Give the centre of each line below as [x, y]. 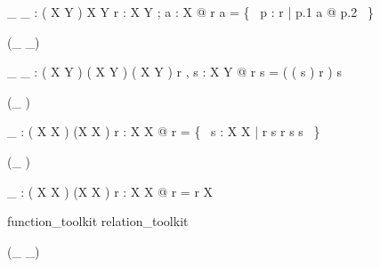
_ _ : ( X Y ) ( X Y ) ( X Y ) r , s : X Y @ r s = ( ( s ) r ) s [174, 72]
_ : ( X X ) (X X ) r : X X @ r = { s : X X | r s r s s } [164, 131]
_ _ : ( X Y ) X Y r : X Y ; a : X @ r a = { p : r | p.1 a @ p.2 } [190, 12]
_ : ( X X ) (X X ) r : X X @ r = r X [110, 191]
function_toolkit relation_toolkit [98, 221]
